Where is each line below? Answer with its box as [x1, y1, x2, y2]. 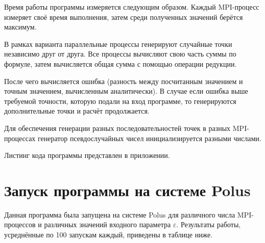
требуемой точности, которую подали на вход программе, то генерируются [4, 95, 236, 106]
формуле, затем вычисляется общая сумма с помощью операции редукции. [4, 58, 237, 69]
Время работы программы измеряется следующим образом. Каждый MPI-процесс [4, 2, 259, 12]
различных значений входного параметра [44, 219, 171, 230]
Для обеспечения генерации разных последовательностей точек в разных [4, 122, 231, 133]
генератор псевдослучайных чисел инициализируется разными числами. [38, 132, 261, 143]
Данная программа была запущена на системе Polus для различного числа [4, 209, 235, 220]
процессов [4, 219, 36, 230]
